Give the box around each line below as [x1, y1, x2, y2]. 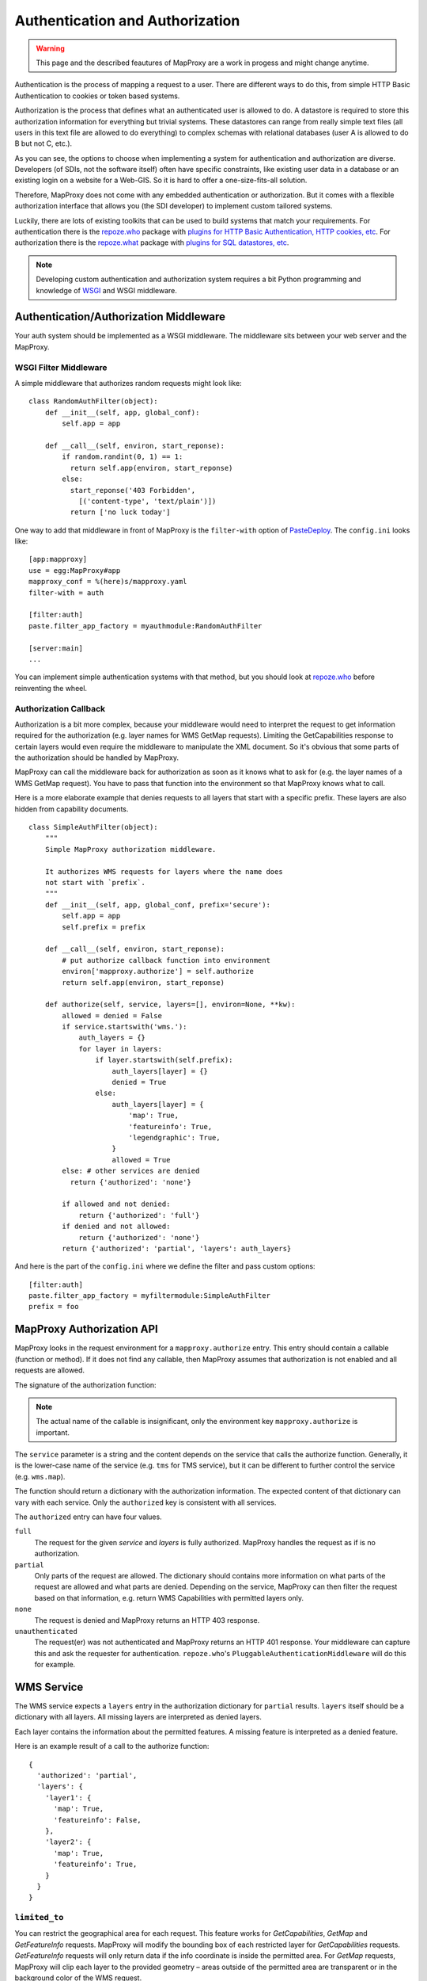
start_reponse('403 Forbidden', [70, 486, 196, 494]
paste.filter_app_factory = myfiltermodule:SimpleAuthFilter [28, 1292, 270, 1300]
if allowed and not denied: [62, 1200, 171, 1208]
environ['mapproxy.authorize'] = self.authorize [62, 967, 255, 976]
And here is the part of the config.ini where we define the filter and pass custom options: [14, 1262, 316, 1271]
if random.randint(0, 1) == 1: [62, 452, 183, 461]
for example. [34, 1660, 76, 1670]
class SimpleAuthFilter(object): [28, 823, 158, 832]
